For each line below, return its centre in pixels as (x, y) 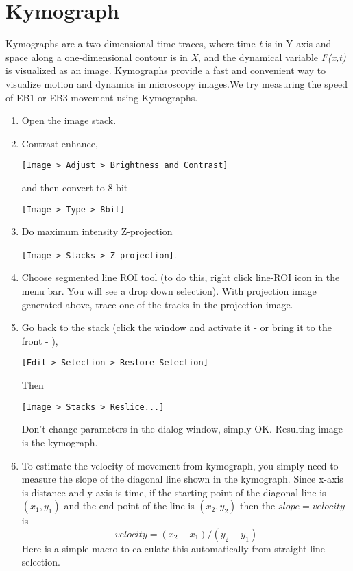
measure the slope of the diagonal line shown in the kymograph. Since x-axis (182, 479)
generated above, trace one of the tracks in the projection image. (157, 304)
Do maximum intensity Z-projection (97, 231)
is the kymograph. (60, 442)
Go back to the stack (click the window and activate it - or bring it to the (176, 327)
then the (257, 506)
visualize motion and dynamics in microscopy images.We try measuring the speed (177, 83)
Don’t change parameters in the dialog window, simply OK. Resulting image (182, 429)
